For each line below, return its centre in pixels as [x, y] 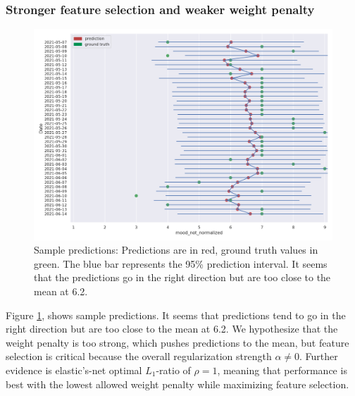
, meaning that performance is [282, 370]
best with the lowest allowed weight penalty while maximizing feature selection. [177, 384]
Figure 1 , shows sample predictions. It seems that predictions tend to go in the [176, 315]
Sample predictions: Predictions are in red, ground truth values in [176, 250]
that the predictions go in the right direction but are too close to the [182, 277]
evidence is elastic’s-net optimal [74, 370]
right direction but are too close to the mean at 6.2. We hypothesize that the [172, 329]
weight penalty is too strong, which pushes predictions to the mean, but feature [177, 342]
